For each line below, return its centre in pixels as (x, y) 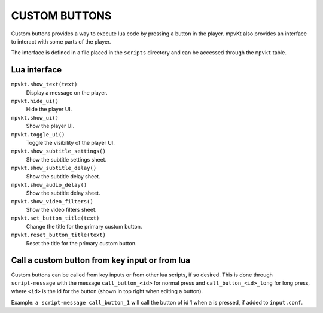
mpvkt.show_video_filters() (52, 201)
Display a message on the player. (67, 92)
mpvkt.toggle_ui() (38, 134)
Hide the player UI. (49, 109)
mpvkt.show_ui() (35, 118)
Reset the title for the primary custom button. (81, 243)
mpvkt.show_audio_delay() (49, 185)
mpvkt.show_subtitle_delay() (54, 168)
